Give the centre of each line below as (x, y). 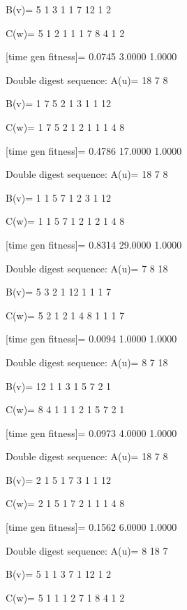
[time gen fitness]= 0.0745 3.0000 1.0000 (91, 56)
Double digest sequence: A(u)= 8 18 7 (87, 550)
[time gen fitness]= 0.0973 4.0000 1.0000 (91, 432)
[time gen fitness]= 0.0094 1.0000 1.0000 (91, 339)
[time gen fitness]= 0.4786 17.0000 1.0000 (94, 150)
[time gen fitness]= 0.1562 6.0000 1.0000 (91, 527)
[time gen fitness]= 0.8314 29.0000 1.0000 (94, 244)
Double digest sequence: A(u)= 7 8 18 (87, 268)
